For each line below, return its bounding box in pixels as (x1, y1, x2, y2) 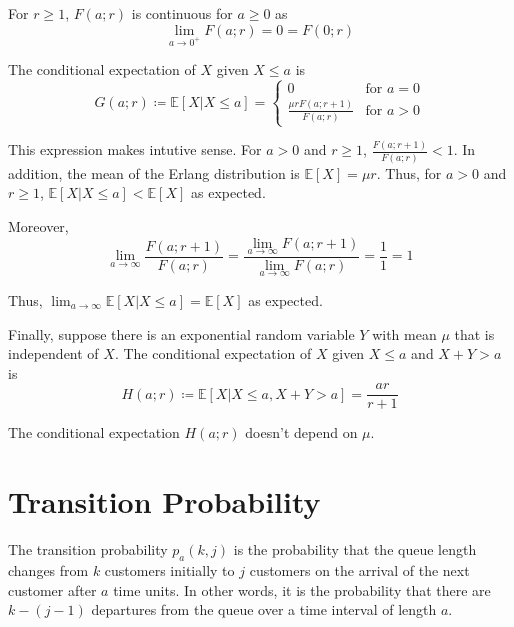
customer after (8, 579, 97, 600)
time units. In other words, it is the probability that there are (113, 579, 491, 600)
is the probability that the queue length (233, 539, 477, 560)
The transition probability (8, 539, 168, 560)
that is (454, 323, 495, 344)
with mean (372, 323, 437, 344)
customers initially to (104, 559, 235, 580)
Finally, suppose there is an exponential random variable (8, 323, 355, 344)
